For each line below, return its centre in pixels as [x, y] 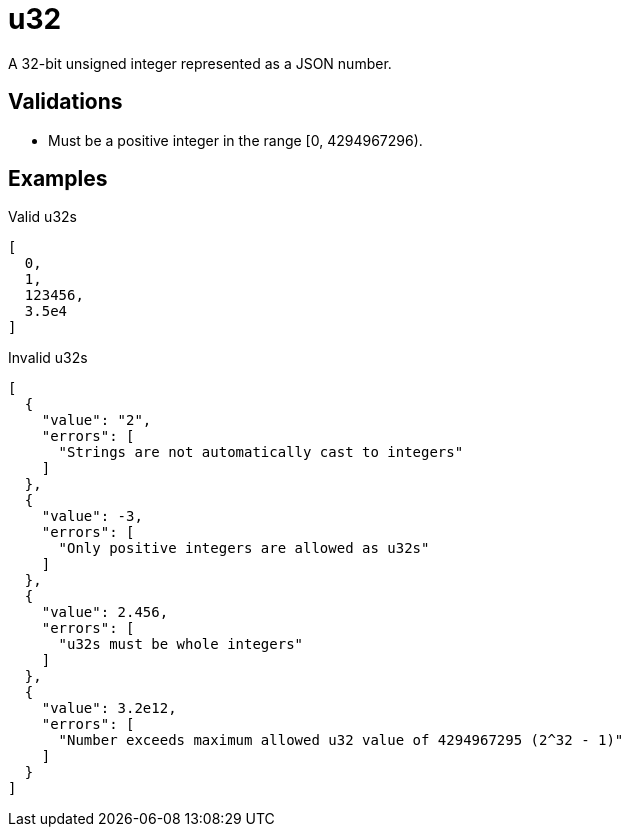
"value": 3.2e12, [109, 708]
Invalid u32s [48, 358]
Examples [58, 179]
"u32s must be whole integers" [181, 644]
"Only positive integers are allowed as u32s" [244, 548]
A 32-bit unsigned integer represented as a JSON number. [200, 63]
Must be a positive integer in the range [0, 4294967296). [235, 140]
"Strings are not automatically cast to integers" [261, 452]
